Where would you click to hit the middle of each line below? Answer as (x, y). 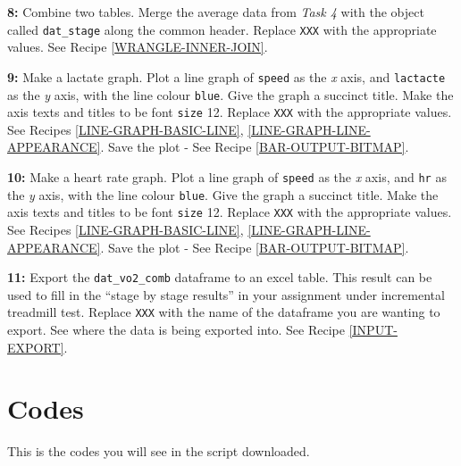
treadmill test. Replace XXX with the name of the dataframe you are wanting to (224, 312)
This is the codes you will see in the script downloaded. (159, 451)
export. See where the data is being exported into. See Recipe (176, 330)
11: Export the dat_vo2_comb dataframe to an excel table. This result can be (220, 277)
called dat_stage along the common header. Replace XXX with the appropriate (222, 29)
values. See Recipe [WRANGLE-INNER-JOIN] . (138, 47)
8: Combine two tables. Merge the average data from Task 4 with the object (216, 12)
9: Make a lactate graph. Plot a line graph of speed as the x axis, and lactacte (226, 76)
